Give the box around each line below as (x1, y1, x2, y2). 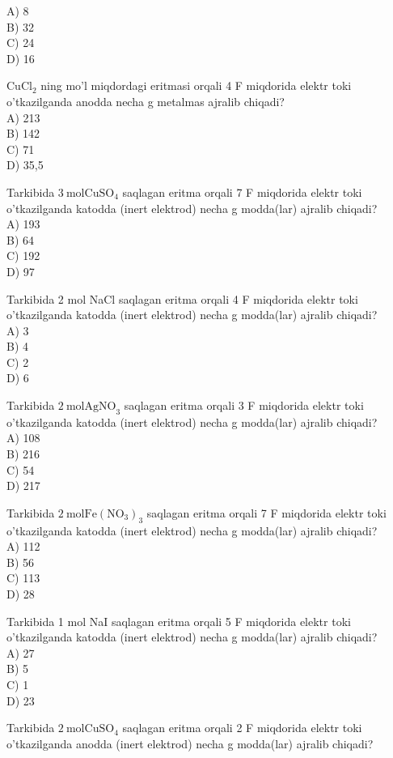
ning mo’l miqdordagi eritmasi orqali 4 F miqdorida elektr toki (40, 77, 352, 94)
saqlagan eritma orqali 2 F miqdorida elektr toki (122, 719, 362, 736)
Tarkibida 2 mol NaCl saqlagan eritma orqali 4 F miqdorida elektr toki (6, 290, 358, 307)
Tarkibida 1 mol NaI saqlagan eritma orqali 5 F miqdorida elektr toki (6, 612, 351, 629)
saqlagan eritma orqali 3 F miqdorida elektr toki (124, 397, 364, 414)
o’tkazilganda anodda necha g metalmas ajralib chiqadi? (6, 92, 285, 109)
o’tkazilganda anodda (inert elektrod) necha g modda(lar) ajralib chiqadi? (6, 735, 374, 752)
